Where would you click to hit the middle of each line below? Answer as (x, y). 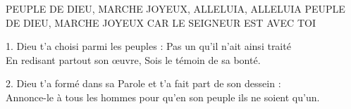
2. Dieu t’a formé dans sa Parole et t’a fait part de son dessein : (143, 83)
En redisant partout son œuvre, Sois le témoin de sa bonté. (133, 59)
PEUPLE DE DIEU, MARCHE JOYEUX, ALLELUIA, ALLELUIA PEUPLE (175, 8)
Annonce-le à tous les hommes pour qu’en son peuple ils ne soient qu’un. (163, 97)
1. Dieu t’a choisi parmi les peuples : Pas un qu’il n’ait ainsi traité (148, 46)
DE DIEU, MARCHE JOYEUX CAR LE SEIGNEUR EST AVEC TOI (161, 22)
